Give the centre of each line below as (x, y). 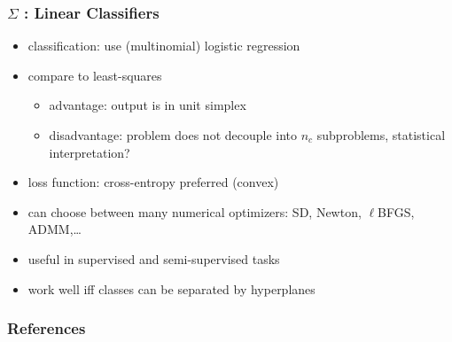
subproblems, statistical (381, 135)
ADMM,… (55, 229)
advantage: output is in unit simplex (148, 105)
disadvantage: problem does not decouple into (173, 135)
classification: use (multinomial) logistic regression (164, 46)
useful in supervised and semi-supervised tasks (154, 258)
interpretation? (90, 152)
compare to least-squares (95, 75)
